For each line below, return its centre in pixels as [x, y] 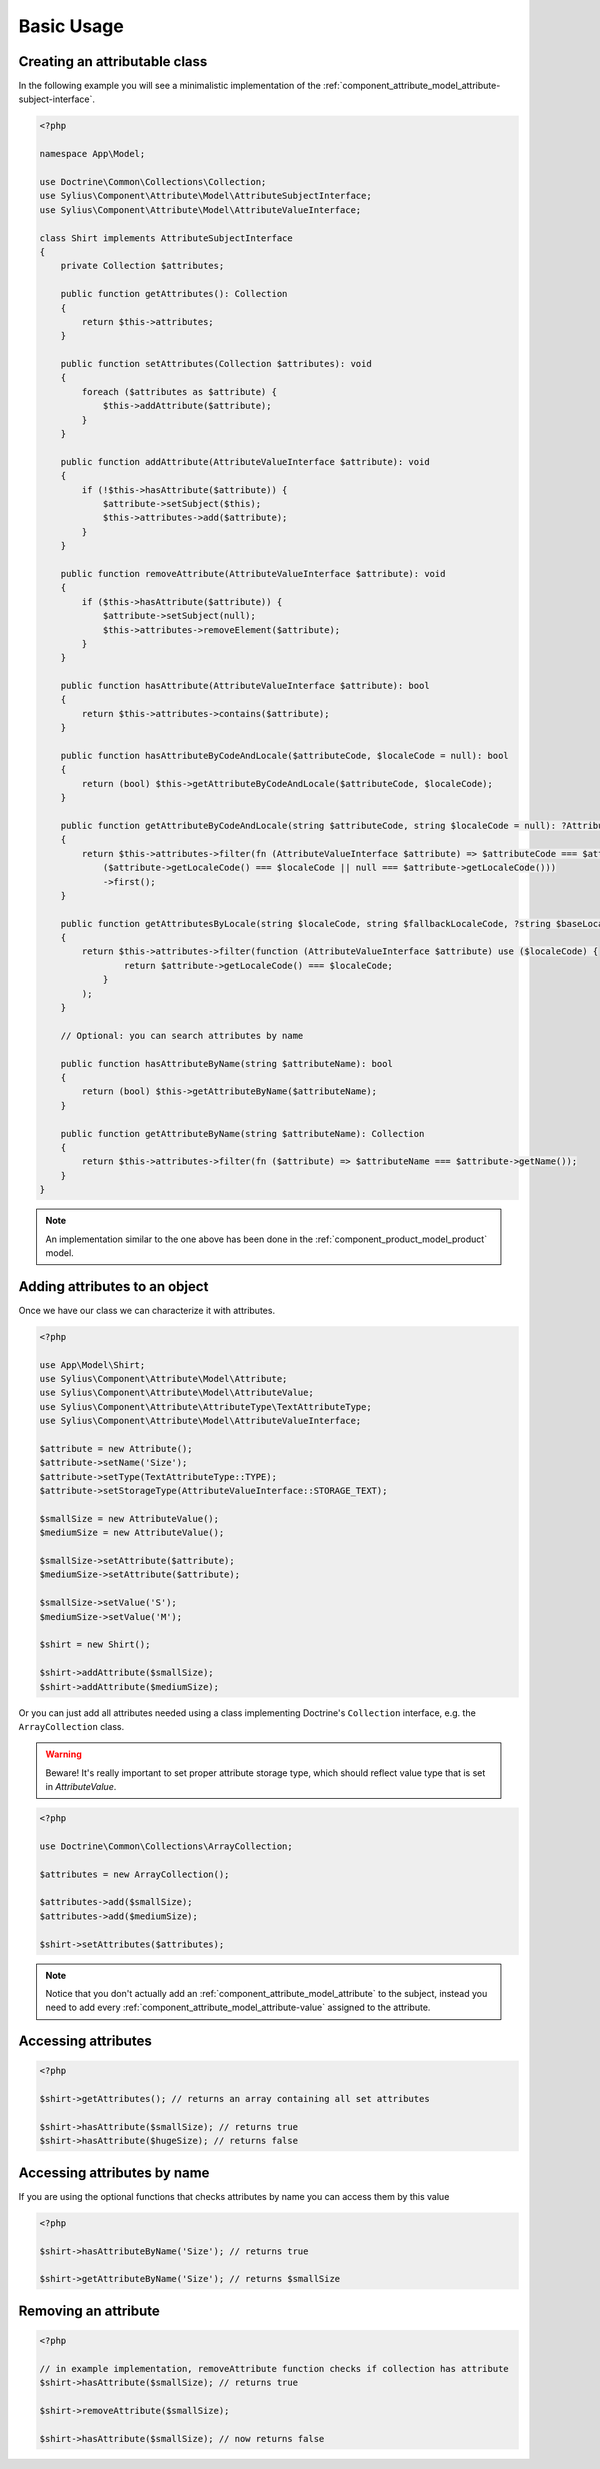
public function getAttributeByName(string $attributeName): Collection [242, 1133]
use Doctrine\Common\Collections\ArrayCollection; [166, 1846]
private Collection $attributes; [142, 266]
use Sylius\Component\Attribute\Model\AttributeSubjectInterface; [205, 196]
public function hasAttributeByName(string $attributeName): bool [227, 1063]
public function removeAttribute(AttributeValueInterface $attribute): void [253, 573]
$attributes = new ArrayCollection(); [134, 1874]
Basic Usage [71, 26]
